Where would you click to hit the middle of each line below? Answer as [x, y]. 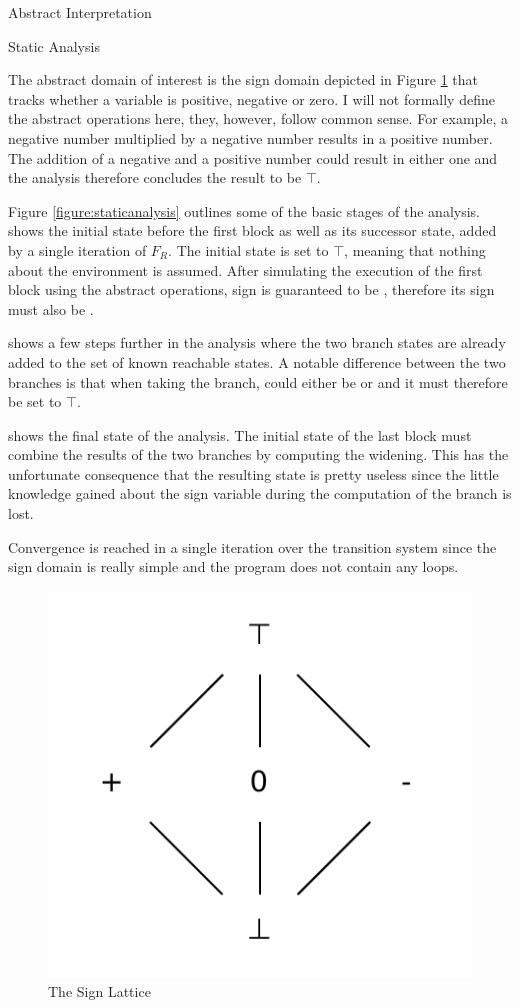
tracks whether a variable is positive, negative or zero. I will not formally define [251, 98]
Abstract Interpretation [80, 12]
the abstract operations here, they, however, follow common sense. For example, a [258, 118]
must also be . [51, 308]
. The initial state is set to [248, 249]
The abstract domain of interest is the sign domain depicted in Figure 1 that [243, 79]
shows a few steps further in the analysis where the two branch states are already [257, 342]
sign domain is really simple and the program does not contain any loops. [233, 566]
